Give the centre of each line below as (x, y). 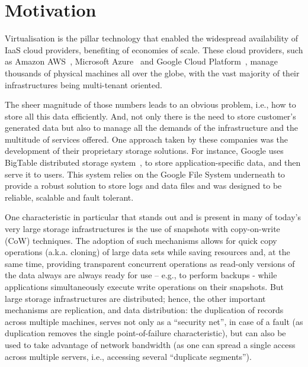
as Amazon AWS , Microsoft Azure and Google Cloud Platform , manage (142, 61)
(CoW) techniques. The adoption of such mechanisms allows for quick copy (141, 240)
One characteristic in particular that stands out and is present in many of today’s (153, 217)
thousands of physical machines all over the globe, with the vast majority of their (152, 73)
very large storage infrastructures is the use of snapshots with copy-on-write (142, 229)
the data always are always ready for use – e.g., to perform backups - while (141, 275)
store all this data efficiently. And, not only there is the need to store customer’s (150, 116)
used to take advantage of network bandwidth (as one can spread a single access (150, 344)
